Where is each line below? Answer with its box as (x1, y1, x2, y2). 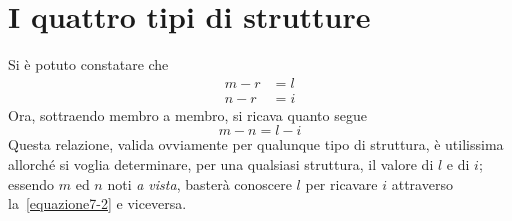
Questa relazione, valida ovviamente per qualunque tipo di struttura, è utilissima (8, 134, 504, 155)
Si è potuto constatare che (8, 54, 169, 75)
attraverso (391, 173, 453, 194)
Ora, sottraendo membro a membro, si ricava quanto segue (8, 104, 367, 125)
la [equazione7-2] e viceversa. (8, 193, 187, 214)
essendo (8, 173, 55, 194)
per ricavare (305, 173, 378, 194)
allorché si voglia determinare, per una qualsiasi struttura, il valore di (8, 153, 434, 174)
